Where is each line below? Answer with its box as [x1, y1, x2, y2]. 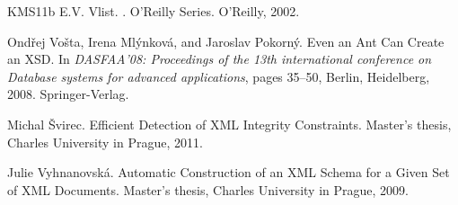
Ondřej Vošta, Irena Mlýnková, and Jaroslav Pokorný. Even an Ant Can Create [7, 31, 445, 50]
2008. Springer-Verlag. [7, 85, 129, 103]
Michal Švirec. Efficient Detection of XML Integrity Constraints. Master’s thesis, [7, 114, 452, 133]
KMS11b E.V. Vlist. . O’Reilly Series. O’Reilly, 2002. [7, 2, 300, 20]
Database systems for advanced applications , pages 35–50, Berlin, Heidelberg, [7, 67, 430, 85]
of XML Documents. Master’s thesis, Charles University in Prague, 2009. [7, 180, 409, 199]
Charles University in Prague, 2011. [7, 132, 203, 151]
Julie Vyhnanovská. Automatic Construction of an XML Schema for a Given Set [7, 163, 450, 182]
